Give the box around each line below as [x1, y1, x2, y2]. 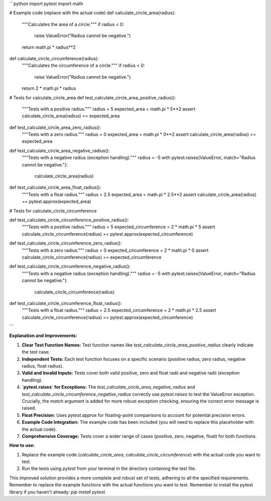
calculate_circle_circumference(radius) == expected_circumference [22, 254, 162, 260]
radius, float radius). [22, 363, 64, 369]
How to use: [9, 442, 35, 448]
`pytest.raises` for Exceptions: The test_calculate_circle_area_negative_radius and [22, 384, 195, 390]
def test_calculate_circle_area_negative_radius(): [9, 147, 110, 153]
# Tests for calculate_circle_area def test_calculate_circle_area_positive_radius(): [9, 94, 176, 100]
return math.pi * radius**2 [22, 44, 76, 50]
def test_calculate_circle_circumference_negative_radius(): [9, 263, 130, 269]
